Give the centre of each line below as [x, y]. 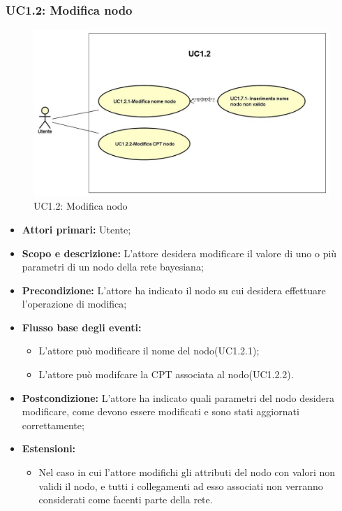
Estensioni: [49, 448]
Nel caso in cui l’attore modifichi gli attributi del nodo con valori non [187, 472]
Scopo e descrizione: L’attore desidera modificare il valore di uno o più [179, 253]
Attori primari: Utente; [76, 229]
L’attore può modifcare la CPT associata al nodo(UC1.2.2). [166, 374]
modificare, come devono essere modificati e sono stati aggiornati [161, 411]
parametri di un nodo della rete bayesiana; [113, 267]
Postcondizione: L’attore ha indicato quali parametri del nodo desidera [178, 397]
